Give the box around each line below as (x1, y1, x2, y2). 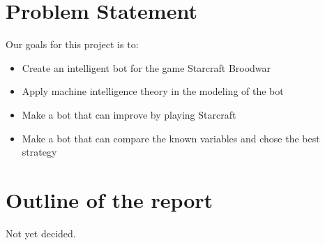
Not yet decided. (6, 225, 76, 240)
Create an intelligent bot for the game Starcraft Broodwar (22, 60, 271, 75)
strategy (22, 144, 57, 159)
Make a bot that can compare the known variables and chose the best (22, 131, 320, 145)
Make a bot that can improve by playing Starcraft (22, 107, 236, 121)
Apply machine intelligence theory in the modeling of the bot (22, 84, 284, 98)
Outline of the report (6, 185, 213, 214)
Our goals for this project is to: (6, 37, 139, 52)
